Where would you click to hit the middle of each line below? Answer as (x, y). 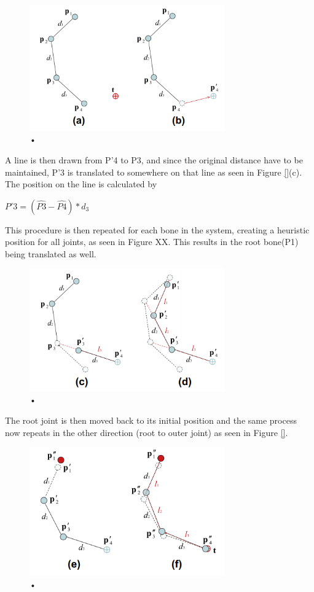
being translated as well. (51, 253)
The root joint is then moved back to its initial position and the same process (151, 420)
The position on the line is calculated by (81, 184)
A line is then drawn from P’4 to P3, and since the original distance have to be (154, 159)
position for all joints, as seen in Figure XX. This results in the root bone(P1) (152, 242)
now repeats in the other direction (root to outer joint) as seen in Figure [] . (147, 432)
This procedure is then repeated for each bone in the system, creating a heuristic (157, 229)
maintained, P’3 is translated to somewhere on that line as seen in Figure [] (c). (154, 172)
